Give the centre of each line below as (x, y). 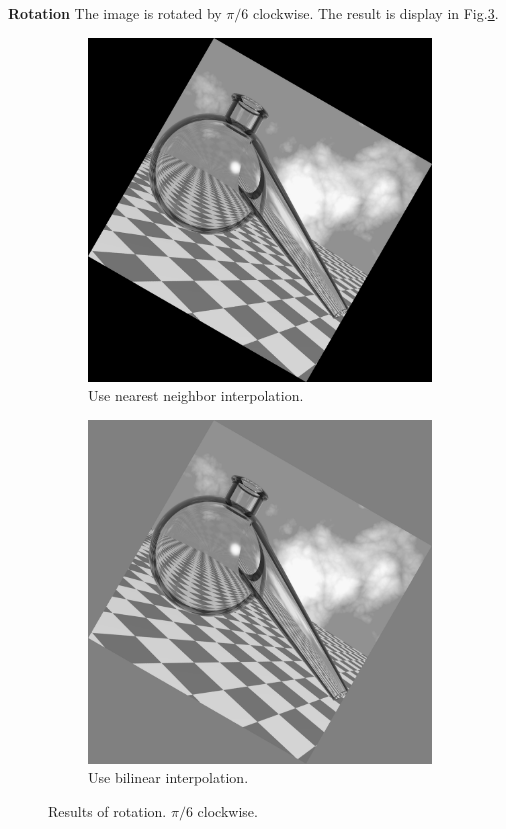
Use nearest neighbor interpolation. (196, 395)
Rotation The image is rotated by (115, 13)
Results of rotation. (107, 810)
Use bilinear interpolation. (168, 777)
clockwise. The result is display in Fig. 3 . (376, 13)
